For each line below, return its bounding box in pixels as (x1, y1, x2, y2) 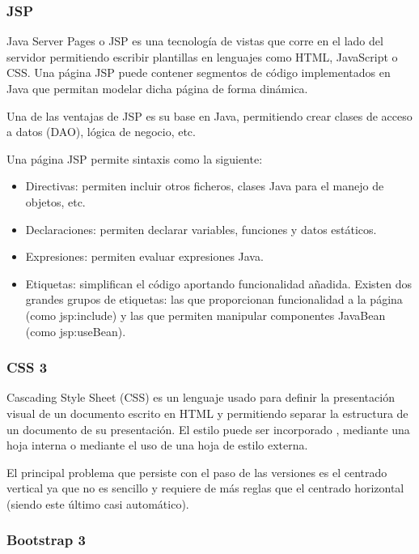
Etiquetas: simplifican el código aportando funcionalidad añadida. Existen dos (25, 275, 413, 292)
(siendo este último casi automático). (6, 495, 189, 512)
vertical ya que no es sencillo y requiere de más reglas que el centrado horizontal (6, 479, 404, 496)
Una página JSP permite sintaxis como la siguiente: (6, 150, 263, 167)
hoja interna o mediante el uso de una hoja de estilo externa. (6, 437, 308, 454)
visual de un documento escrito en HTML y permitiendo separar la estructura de (6, 404, 408, 421)
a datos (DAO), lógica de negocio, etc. (6, 123, 196, 140)
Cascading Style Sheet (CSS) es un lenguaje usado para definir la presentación (6, 389, 395, 406)
